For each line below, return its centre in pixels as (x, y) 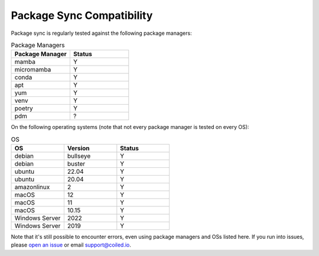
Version (78, 148)
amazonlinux (32, 187)
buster (76, 164)
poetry (24, 108)
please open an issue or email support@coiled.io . (71, 245)
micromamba (33, 70)
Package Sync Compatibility (82, 15)
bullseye (79, 156)
